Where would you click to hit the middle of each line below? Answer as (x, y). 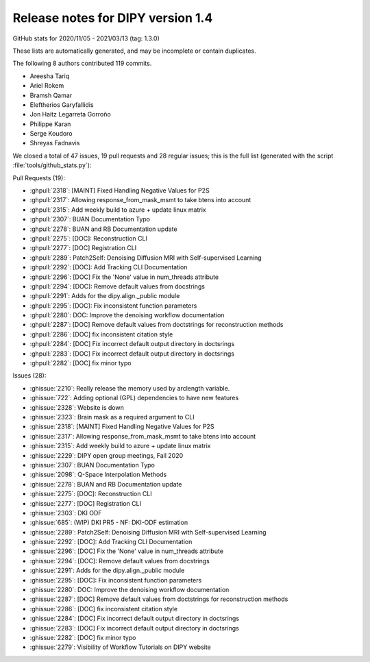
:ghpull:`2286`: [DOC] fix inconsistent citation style (101, 334)
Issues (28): (29, 376)
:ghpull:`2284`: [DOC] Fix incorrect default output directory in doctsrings (132, 344)
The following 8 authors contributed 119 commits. (82, 63)
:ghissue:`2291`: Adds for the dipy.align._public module (107, 571)
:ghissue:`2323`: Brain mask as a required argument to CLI (112, 417)
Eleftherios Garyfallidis (62, 105)
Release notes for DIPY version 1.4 (113, 18)
